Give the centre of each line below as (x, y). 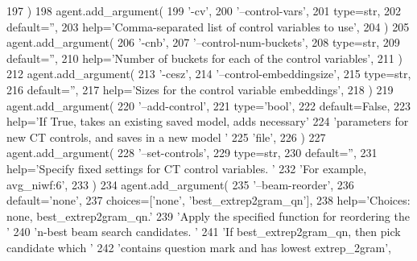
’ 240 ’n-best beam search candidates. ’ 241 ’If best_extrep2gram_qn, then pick (204, 232)
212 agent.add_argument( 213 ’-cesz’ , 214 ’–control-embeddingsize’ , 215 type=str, (209, 74)
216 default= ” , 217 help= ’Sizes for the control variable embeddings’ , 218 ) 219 (200, 89)
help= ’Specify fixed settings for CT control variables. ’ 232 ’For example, (187, 168)
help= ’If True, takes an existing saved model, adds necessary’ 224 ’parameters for (208, 121)
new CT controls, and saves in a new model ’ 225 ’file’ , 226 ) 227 (166, 137)
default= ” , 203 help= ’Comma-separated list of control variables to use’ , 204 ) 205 (208, 26)
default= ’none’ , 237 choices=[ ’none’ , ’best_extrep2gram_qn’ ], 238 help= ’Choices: (208, 200)
